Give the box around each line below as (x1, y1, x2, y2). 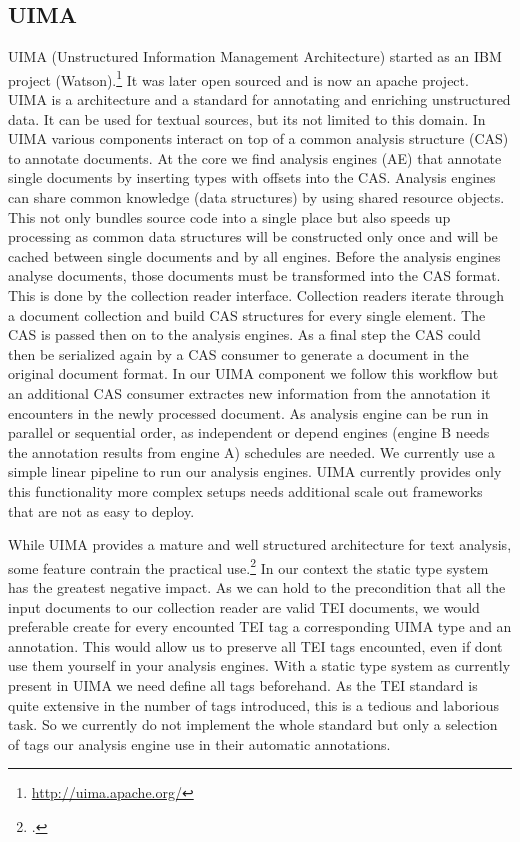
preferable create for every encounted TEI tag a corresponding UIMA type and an (8, 616, 512, 637)
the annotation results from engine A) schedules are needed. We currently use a (8, 441, 496, 462)
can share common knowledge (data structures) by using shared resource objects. (8, 187, 505, 208)
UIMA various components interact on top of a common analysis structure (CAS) (8, 128, 509, 149)
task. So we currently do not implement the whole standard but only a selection (8, 714, 498, 735)
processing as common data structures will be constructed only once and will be (8, 226, 498, 247)
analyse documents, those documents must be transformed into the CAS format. (8, 265, 501, 286)
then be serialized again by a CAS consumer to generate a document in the (8, 343, 469, 364)
